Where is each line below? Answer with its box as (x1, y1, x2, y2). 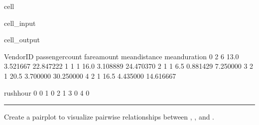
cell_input (4, 17, 36, 28)
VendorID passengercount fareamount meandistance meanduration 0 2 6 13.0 (4, 51, 239, 61)
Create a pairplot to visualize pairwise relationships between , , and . (4, 112, 215, 122)
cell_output (4, 34, 40, 45)
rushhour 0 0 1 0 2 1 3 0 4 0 (4, 87, 90, 98)
